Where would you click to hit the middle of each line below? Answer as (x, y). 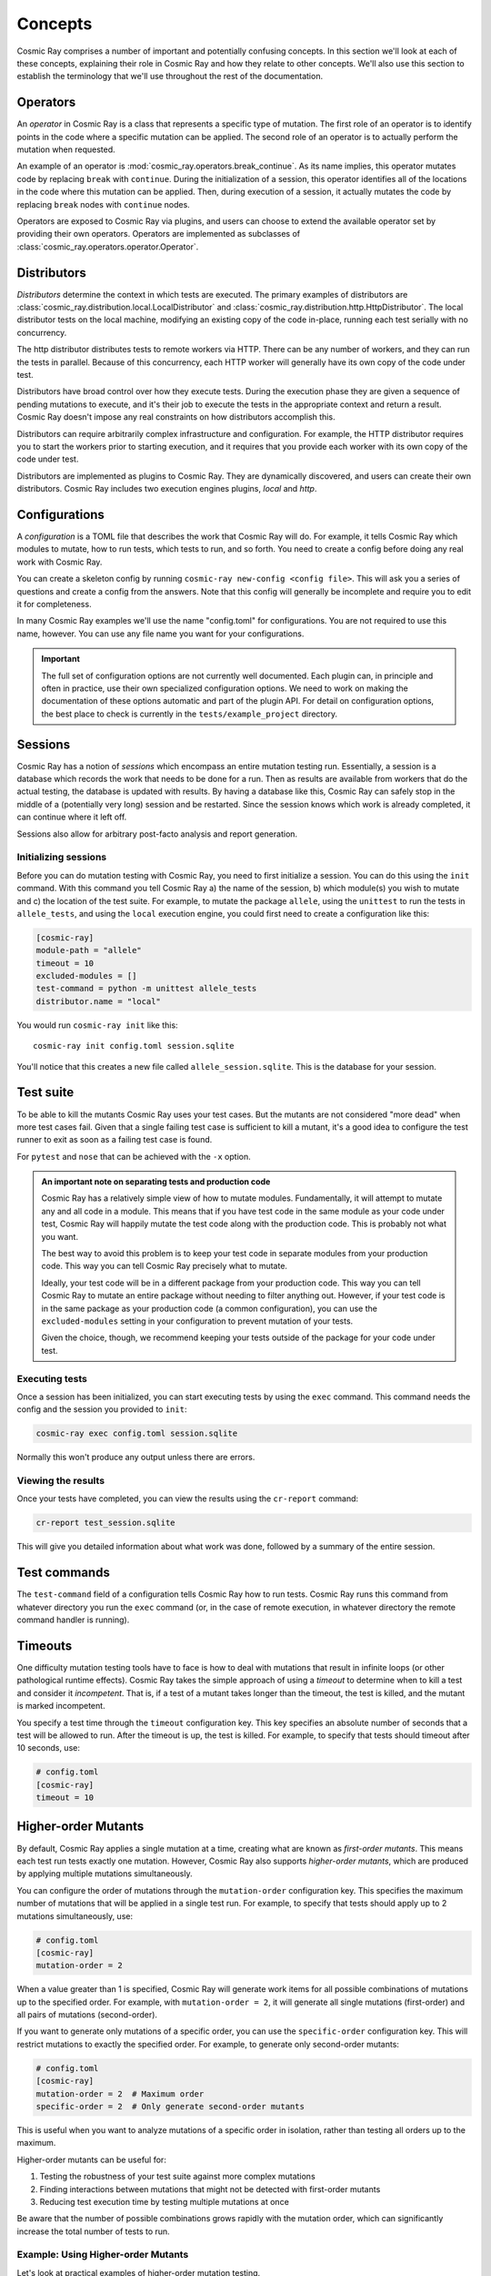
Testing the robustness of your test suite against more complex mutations (177, 2177)
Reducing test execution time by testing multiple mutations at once (165, 2201)
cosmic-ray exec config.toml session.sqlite (137, 1433)
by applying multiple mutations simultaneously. (105, 1874)
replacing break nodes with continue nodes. (103, 204)
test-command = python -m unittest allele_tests (146, 989)
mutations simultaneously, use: (75, 1915)
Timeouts (45, 1646)
